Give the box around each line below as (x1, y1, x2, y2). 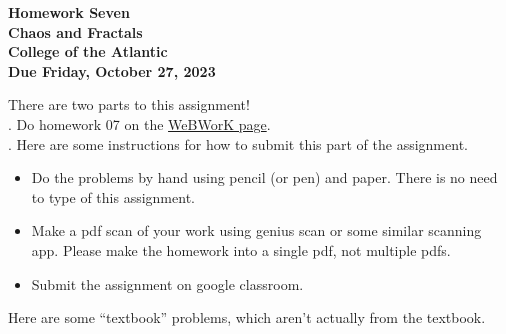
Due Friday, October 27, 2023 (8, 60, 216, 81)
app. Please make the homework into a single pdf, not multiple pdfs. (31, 239, 451, 260)
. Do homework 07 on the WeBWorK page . (8, 113, 271, 134)
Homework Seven (8, 2, 130, 22)
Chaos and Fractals (8, 21, 143, 42)
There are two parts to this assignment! (8, 94, 250, 115)
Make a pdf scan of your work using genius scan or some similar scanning (31, 220, 482, 241)
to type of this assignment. (31, 186, 195, 207)
